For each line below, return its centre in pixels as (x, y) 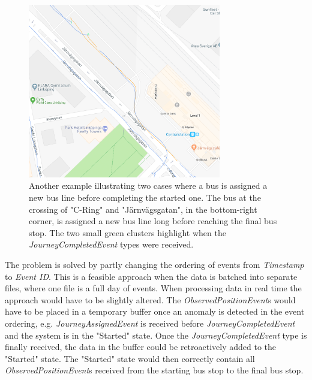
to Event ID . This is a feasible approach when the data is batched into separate (151, 276)
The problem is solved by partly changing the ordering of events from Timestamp (154, 265)
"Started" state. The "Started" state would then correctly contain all (130, 358)
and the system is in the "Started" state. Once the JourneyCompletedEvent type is (156, 335)
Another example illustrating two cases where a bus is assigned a (148, 186)
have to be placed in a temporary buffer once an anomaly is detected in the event (155, 311)
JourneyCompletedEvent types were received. (111, 244)
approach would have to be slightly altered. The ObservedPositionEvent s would (150, 299)
